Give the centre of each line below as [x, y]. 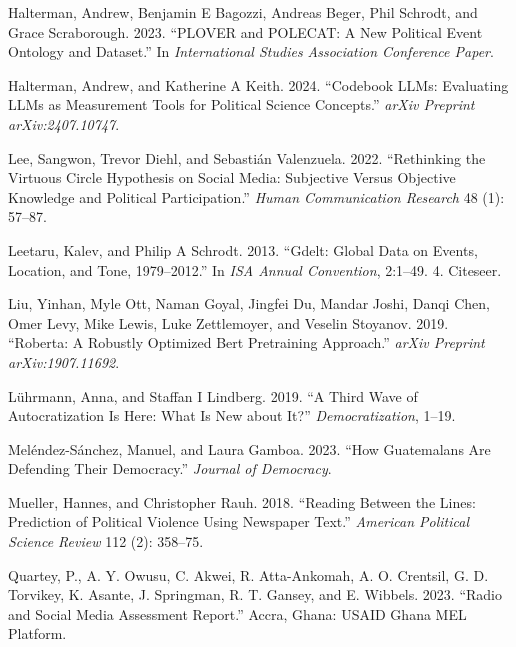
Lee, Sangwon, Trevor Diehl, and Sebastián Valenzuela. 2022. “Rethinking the [247, 157]
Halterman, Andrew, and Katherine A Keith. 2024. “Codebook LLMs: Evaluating [258, 84]
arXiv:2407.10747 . [64, 123]
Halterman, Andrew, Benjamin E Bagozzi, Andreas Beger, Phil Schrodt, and [243, 12]
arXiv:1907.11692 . [64, 361]
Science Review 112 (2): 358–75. [106, 541]
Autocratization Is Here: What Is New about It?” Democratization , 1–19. [232, 415]
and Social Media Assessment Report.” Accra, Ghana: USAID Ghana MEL [237, 613]
